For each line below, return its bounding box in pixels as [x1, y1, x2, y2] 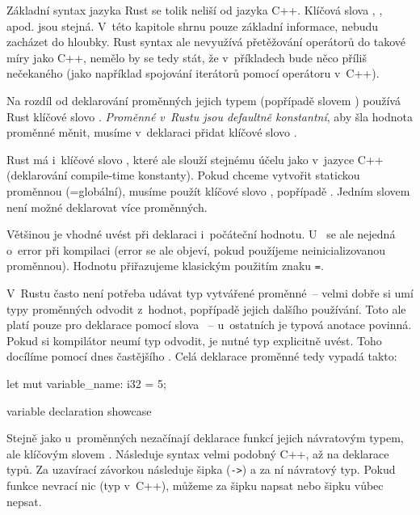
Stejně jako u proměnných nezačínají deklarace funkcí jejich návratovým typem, [6, 429, 404, 446]
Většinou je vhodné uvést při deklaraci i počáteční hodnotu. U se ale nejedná [6, 226, 396, 243]
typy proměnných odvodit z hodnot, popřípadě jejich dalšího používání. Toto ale [6, 300, 406, 317]
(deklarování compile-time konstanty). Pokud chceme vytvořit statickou [6, 167, 360, 184]
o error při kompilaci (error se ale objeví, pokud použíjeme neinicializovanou [6, 241, 385, 258]
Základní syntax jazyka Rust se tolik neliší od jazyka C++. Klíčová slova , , [6, 2, 383, 18]
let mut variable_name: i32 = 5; [6, 374, 166, 391]
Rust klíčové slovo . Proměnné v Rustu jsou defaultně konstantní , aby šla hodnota [6, 108, 413, 125]
